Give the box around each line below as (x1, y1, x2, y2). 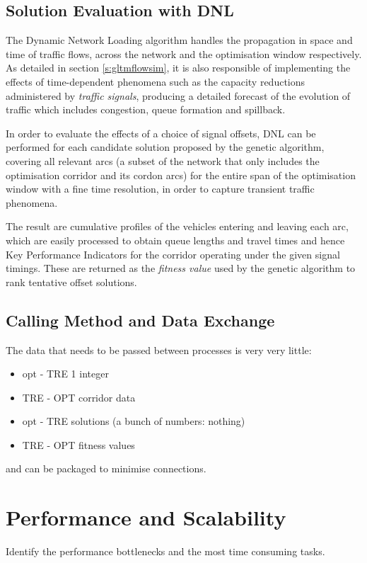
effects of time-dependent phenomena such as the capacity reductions (6, 74, 305, 89)
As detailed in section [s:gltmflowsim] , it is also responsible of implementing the (6, 60, 351, 75)
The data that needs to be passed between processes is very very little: (6, 342, 312, 357)
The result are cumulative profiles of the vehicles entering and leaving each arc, (6, 219, 349, 234)
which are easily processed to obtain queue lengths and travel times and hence (6, 232, 345, 247)
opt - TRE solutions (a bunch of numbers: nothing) (22, 414, 245, 428)
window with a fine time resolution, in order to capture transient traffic (6, 181, 315, 196)
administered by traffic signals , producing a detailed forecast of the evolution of (6, 88, 351, 103)
